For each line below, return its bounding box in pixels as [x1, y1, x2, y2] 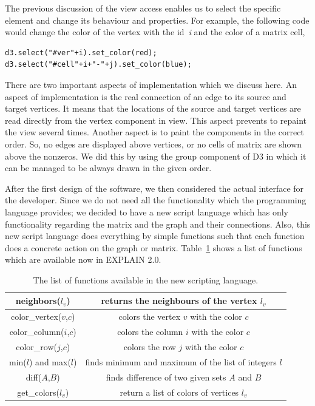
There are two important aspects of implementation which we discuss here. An [5, 78, 297, 90]
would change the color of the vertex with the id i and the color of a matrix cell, [5, 25, 305, 38]
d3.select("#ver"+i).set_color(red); [5, 48, 157, 57]
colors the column [117, 325, 183, 338]
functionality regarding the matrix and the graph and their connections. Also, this [5, 217, 311, 230]
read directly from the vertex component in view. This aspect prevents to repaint [5, 113, 307, 126]
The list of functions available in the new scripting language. [33, 273, 259, 286]
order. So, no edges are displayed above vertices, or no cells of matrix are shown [5, 137, 302, 150]
